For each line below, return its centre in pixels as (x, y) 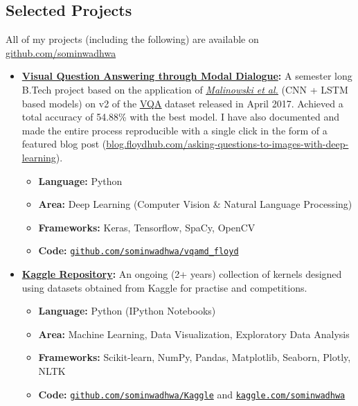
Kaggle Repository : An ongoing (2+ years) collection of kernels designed (182, 273)
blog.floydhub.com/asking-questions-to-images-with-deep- (227, 144)
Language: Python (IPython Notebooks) (127, 311)
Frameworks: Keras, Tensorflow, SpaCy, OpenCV (147, 227)
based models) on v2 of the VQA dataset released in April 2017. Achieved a (182, 103)
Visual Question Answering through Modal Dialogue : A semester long (187, 76)
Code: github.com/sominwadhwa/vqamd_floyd (138, 250)
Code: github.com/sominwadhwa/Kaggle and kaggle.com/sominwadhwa (192, 394)
